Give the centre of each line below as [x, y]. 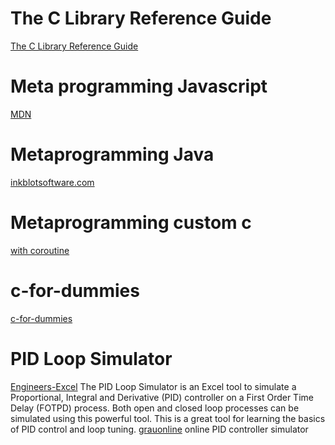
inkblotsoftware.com [52, 182]
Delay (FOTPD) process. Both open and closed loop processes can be [155, 408]
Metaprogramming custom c [131, 223]
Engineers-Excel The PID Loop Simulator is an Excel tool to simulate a [153, 386]
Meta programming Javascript [139, 86]
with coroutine [40, 250]
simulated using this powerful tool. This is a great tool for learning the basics [168, 418]
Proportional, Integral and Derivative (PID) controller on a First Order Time [162, 397]
